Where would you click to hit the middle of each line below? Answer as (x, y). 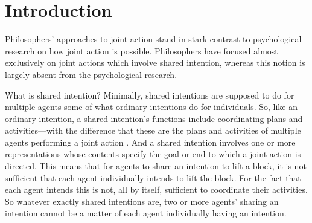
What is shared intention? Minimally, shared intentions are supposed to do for (150, 95)
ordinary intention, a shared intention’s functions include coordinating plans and (154, 118)
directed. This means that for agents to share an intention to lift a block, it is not (156, 166)
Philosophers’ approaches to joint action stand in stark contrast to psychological (153, 39)
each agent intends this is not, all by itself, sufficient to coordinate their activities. (156, 189)
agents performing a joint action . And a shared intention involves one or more (150, 142)
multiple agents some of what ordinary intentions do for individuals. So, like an (151, 107)
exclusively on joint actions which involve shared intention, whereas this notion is (155, 63)
